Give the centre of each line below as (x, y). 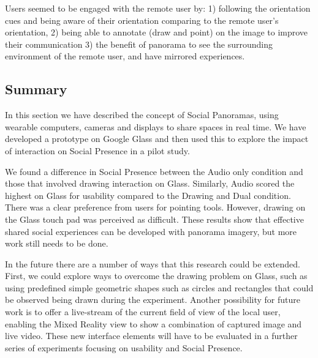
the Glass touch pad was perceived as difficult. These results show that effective (154, 219)
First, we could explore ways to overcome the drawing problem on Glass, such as (156, 276)
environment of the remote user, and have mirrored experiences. (125, 56)
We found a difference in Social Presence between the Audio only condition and (154, 171)
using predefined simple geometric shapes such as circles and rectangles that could (159, 287)
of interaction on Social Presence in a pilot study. (97, 150)
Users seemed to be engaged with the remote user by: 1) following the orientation (158, 8)
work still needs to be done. (57, 243)
